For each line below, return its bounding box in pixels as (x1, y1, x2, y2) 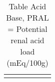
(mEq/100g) (6, 57, 49, 68)
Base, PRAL (6, 12, 49, 23)
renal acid (10, 34, 45, 46)
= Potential (7, 23, 48, 34)
